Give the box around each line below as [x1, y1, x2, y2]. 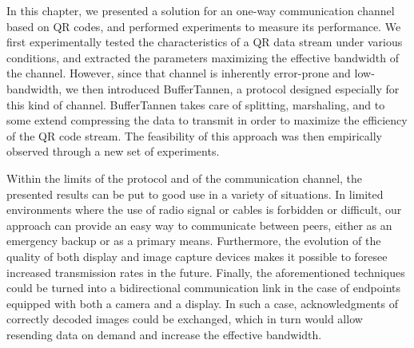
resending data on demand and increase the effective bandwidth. [6, 326, 322, 342]
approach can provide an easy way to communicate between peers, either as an [6, 216, 392, 233]
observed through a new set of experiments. [6, 143, 220, 160]
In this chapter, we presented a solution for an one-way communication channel [6, 2, 395, 18]
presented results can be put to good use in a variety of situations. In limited [6, 185, 384, 202]
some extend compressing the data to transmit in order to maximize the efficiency [6, 112, 408, 129]
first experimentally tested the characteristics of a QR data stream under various [6, 34, 403, 50]
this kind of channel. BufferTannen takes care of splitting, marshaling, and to [6, 96, 385, 113]
